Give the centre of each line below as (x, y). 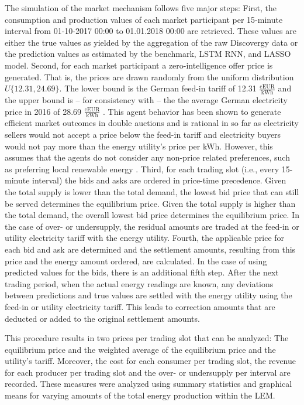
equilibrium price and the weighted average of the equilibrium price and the (140, 349)
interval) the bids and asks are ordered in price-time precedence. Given (159, 180)
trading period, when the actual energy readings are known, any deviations (139, 283)
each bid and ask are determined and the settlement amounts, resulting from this (150, 249)
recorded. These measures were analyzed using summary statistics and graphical (148, 384)
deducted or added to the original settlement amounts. (102, 318)
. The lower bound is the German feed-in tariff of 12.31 (158, 88)
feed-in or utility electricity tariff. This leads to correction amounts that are (140, 306)
